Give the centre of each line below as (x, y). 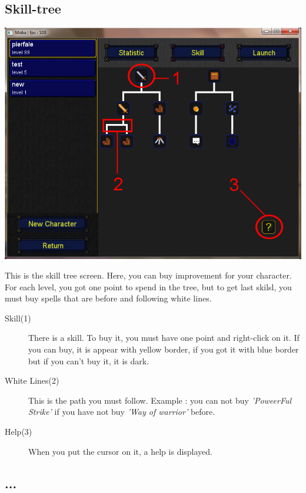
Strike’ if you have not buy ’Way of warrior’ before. (122, 412)
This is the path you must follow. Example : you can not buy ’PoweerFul (160, 400)
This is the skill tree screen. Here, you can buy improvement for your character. (148, 275)
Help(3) (19, 432)
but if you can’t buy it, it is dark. (89, 360)
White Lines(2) (32, 380)
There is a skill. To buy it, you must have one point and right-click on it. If (164, 338)
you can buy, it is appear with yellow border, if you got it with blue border (164, 349)
